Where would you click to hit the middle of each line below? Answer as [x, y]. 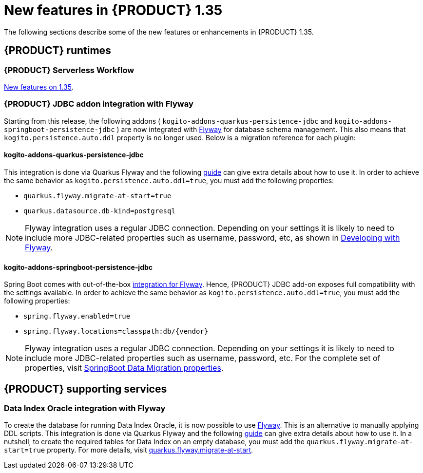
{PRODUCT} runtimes [58, 51]
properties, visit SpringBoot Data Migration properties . [124, 368]
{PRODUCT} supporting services [86, 389]
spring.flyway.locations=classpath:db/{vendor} [116, 331]
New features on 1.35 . [39, 87]
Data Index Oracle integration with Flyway [85, 408]
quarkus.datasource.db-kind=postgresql [99, 211]
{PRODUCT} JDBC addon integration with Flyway [99, 104]
